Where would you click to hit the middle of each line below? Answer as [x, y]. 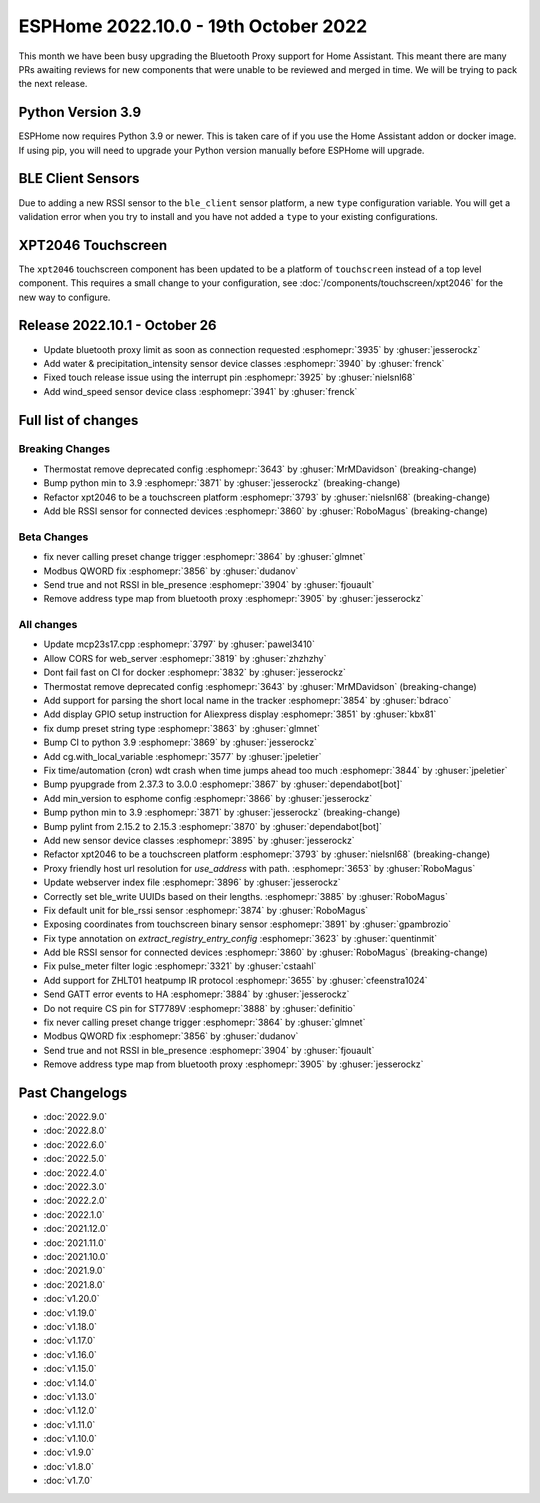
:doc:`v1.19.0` [70, 1312]
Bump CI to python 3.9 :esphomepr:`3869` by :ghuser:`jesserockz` [180, 742]
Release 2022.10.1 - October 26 [117, 325]
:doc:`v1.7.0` [68, 1481]
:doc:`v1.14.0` [70, 1382]
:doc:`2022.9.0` [75, 1117]
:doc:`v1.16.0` [70, 1354]
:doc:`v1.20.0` [71, 1299]
